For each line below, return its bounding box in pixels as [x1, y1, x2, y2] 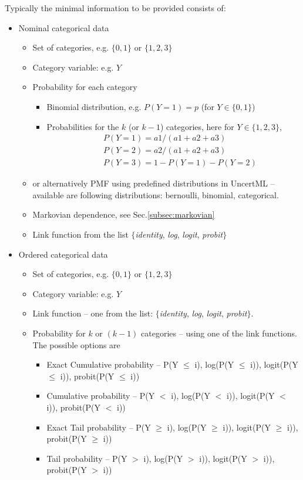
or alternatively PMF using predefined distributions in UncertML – [32, 177, 275, 189]
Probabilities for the [46, 120, 119, 132]
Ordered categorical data [18, 248, 108, 260]
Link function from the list [32, 228, 129, 241]
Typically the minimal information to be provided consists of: [5, 2, 226, 14]
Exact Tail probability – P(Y [46, 421, 151, 433]
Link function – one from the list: [32, 307, 153, 319]
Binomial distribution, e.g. [46, 100, 142, 112]
